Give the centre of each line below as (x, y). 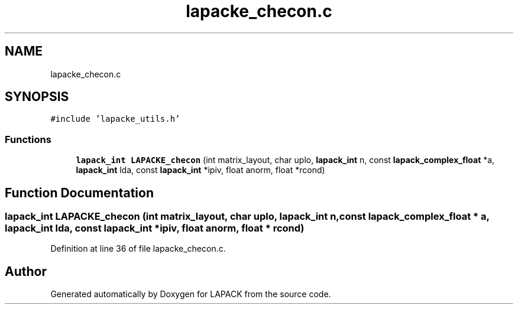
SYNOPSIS (37, 97)
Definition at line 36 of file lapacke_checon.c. (138, 249)
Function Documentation (79, 193)
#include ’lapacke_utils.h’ (115, 119)
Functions (28, 139)
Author (26, 271)
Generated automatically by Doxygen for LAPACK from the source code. (191, 294)
